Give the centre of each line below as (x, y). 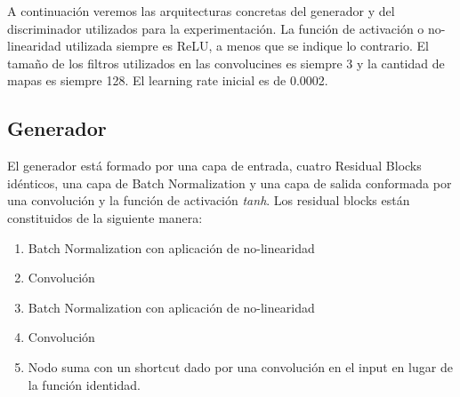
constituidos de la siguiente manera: (105, 217)
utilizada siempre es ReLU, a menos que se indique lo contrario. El (247, 46)
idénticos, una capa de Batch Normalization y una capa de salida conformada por (230, 183)
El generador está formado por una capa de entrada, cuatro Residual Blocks (214, 166)
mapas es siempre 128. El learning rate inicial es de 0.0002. (168, 80)
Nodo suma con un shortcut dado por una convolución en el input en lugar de (240, 366)
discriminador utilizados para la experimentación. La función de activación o (216, 28)
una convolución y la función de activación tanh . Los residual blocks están (209, 200)
